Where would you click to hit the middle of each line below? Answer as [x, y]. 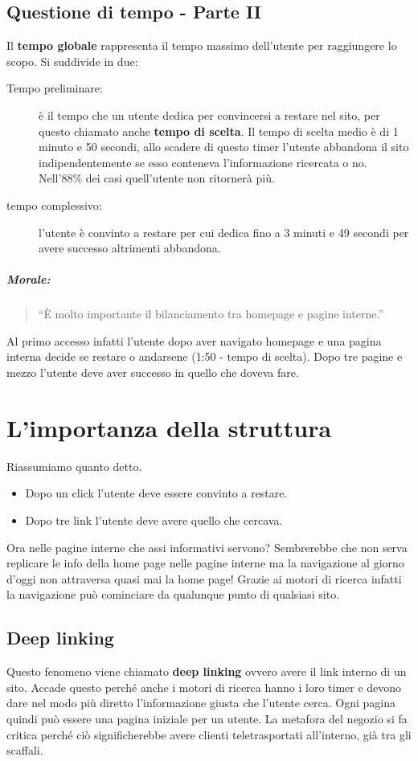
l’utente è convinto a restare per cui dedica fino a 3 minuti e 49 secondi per [224, 232]
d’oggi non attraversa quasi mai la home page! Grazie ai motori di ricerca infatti [204, 578]
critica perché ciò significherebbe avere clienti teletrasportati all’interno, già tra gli [209, 734]
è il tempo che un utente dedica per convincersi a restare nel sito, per [209, 115]
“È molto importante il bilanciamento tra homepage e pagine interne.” [211, 314]
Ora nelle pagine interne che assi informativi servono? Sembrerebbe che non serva [207, 547]
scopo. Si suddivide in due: [72, 61]
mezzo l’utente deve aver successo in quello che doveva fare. [153, 372]
